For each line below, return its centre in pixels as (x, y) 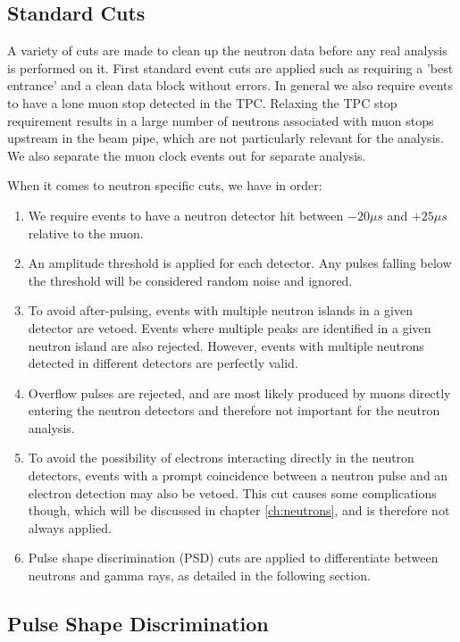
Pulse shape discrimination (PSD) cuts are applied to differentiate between (233, 558)
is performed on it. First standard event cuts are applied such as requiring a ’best (230, 67)
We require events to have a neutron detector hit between (186, 215)
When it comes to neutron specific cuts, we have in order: (165, 185)
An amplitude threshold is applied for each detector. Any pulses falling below (240, 263)
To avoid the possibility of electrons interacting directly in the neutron (221, 458)
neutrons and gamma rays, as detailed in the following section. (199, 575)
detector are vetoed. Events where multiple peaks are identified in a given (230, 327)
